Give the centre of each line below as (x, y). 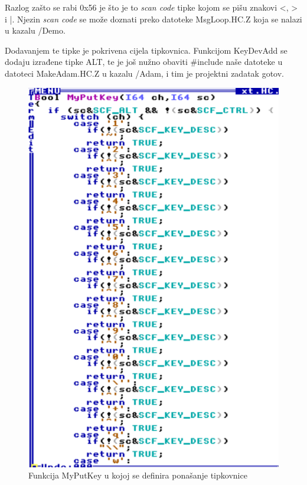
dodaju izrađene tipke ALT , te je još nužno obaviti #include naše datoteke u (144, 62)
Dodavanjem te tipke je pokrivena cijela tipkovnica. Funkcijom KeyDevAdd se (146, 50)
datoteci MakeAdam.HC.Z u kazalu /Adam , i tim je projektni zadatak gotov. (144, 73)
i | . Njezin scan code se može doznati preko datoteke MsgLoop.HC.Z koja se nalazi (153, 19)
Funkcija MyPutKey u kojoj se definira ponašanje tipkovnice (138, 475)
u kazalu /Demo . (35, 30)
